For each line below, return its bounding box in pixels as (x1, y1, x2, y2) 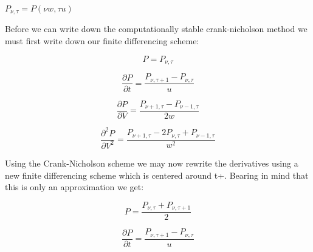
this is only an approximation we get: (5, 181, 144, 193)
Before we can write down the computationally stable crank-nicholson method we (5, 22, 308, 35)
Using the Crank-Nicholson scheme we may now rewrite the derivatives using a (5, 156, 298, 169)
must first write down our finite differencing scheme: (5, 35, 199, 47)
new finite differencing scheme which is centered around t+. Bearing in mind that (5, 168, 309, 181)
